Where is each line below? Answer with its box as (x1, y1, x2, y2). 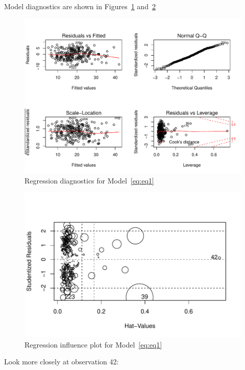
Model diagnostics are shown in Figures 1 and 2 (4, 1, 156, 11)
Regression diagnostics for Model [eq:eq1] (24, 175, 154, 186)
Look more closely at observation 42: (4, 356, 119, 367)
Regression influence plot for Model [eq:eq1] (24, 339, 162, 350)
